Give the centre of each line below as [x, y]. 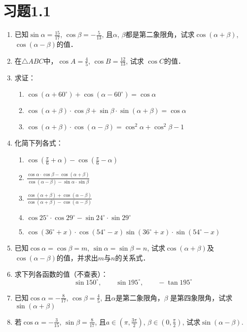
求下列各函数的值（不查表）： [61, 274]
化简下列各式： [39, 143]
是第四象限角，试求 [201, 297]
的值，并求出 [77, 257]
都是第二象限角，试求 [160, 34]
